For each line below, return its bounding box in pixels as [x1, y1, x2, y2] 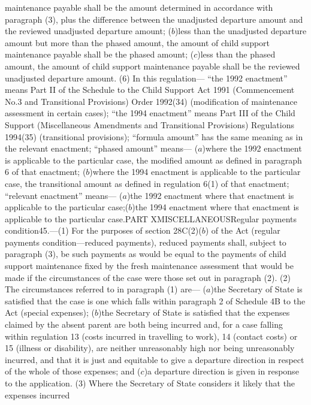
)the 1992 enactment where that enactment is [126, 189, 294, 201]
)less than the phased [197, 48, 276, 61]
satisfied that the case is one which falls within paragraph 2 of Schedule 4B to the [5, 294, 306, 307]
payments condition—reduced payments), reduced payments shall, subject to [5, 235, 286, 248]
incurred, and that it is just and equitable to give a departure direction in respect [5, 353, 304, 365]
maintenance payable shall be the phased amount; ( [5, 48, 194, 61]
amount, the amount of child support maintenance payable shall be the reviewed [5, 59, 300, 72]
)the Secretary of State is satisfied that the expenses [98, 306, 290, 319]
